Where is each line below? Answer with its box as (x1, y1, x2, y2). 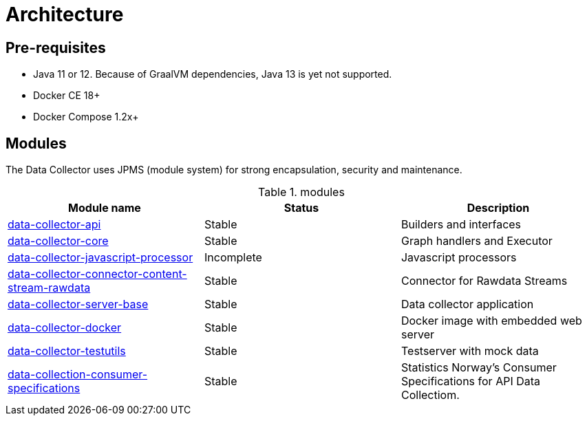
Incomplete (204, 250, 262, 265)
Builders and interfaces (401, 217, 522, 232)
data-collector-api (8, 217, 101, 232)
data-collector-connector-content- (8, 267, 187, 281)
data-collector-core (8, 234, 109, 248)
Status (284, 201, 319, 215)
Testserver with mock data (401, 344, 539, 358)
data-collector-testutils (8, 344, 126, 358)
